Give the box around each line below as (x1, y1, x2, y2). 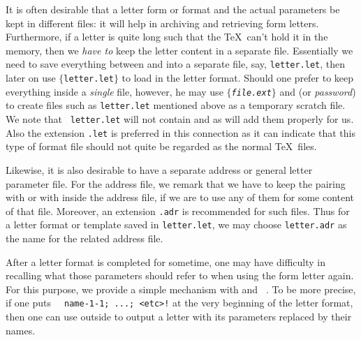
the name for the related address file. (6, 231, 163, 245)
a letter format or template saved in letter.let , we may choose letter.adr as (6, 217, 347, 232)
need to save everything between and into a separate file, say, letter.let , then (6, 57, 346, 71)
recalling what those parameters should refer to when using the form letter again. (6, 268, 354, 283)
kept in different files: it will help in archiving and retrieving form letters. (6, 15, 319, 30)
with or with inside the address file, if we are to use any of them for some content (6, 190, 355, 205)
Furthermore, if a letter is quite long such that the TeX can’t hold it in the (6, 29, 328, 44)
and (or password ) (279, 84, 356, 98)
